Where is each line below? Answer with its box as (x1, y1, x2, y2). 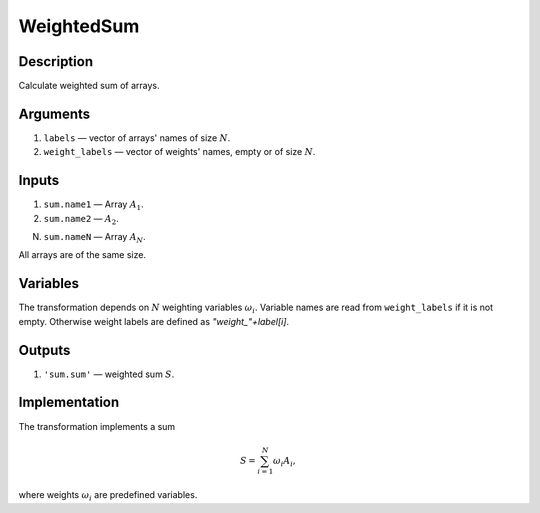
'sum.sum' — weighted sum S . (43, 368, 175, 380)
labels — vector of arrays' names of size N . (43, 131, 231, 144)
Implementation (18, 394, 120, 411)
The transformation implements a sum (18, 420, 176, 432)
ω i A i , (273, 455, 297, 469)
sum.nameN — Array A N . (43, 231, 146, 245)
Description (18, 53, 94, 70)
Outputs (18, 341, 71, 359)
